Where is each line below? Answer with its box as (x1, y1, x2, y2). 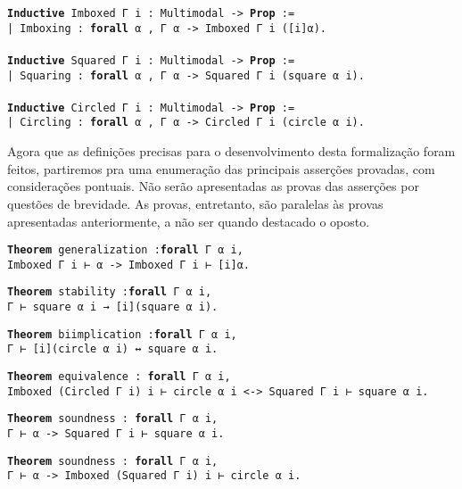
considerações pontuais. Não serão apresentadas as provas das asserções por (7, 177, 419, 195)
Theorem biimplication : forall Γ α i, (7, 327, 237, 341)
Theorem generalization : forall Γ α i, (7, 244, 243, 257)
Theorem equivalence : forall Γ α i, (7, 370, 231, 384)
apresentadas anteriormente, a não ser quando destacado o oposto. (7, 211, 370, 230)
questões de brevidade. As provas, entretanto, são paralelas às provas (7, 194, 384, 212)
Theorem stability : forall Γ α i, (7, 286, 212, 299)
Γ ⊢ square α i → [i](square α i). (7, 301, 219, 314)
